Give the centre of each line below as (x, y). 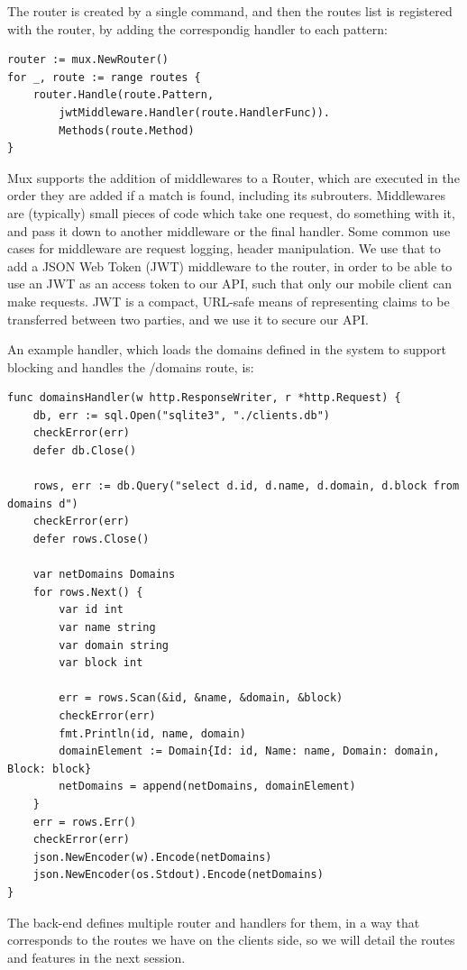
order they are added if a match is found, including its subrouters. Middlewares (226, 195)
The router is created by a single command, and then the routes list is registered (230, 11)
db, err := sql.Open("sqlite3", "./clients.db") (181, 415)
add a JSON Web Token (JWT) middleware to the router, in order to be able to (230, 265)
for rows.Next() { (88, 592)
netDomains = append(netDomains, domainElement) (207, 787)
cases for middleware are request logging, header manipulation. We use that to (224, 248)
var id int (91, 610)
